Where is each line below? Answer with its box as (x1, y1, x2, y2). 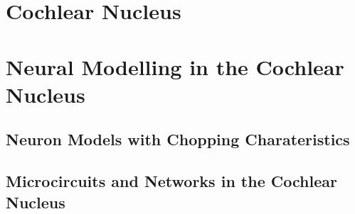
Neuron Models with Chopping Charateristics (6, 128, 350, 150)
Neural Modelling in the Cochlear (6, 52, 344, 81)
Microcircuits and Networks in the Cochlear (6, 170, 337, 192)
